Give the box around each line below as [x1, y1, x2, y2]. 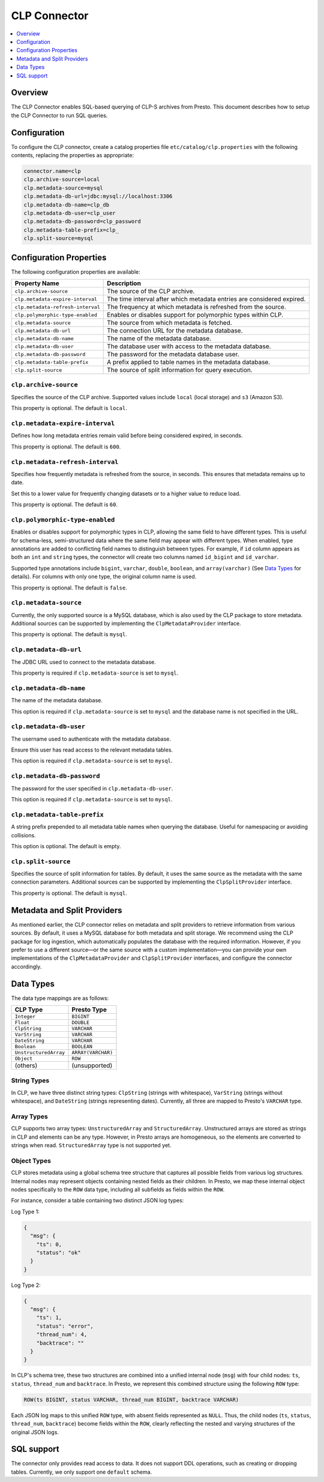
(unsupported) [71, 1061, 113, 1070]
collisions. [11, 831, 36, 839]
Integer [14, 1013, 36, 1020]
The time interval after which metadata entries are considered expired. [107, 295, 306, 303]
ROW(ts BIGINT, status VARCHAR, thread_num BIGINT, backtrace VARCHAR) [23, 1396, 239, 1403]
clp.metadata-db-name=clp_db [23, 201, 110, 208]
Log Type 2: [11, 1282, 41, 1289]
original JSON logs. [11, 1429, 59, 1436]
